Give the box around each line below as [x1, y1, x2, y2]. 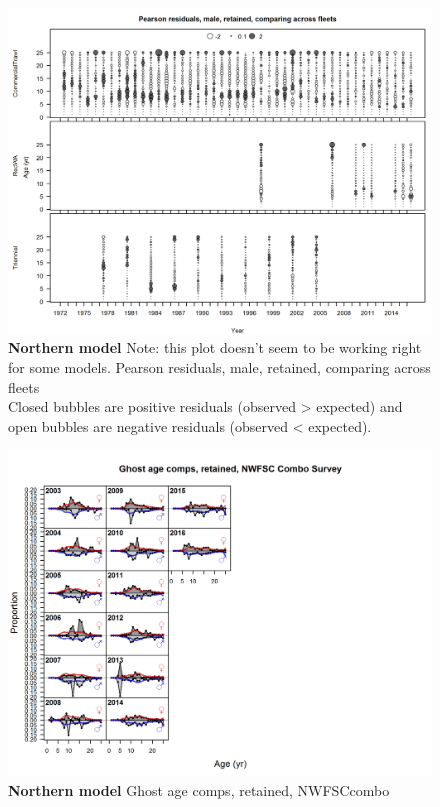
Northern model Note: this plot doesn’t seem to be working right [8, 337, 422, 358]
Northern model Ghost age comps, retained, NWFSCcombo [8, 779, 390, 800]
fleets [8, 376, 40, 397]
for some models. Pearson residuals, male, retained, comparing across [8, 357, 431, 378]
